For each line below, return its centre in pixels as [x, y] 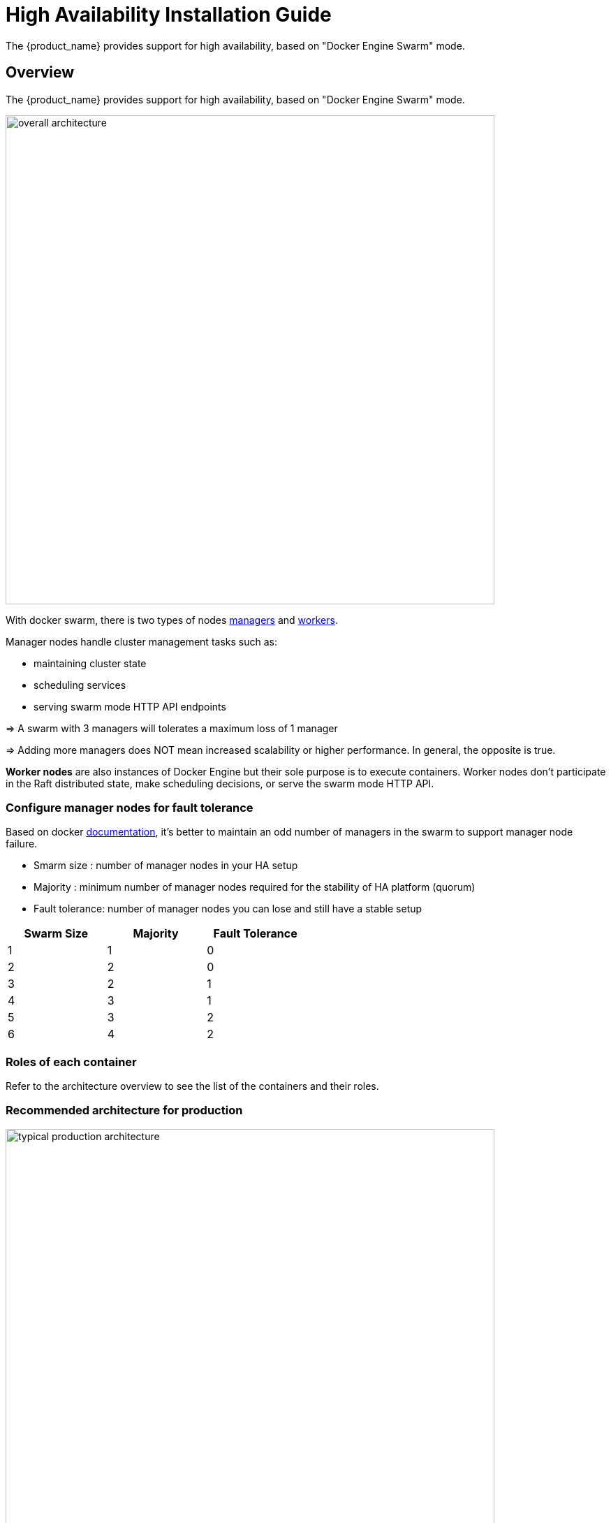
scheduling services [80, 685]
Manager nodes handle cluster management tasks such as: [141, 641]
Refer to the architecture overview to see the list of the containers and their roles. [192, 1086]
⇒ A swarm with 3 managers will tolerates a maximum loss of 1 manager [172, 728]
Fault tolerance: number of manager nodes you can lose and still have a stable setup [228, 909]
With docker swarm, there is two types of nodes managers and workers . [172, 620]
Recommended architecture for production [124, 1110]
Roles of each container [71, 1062]
